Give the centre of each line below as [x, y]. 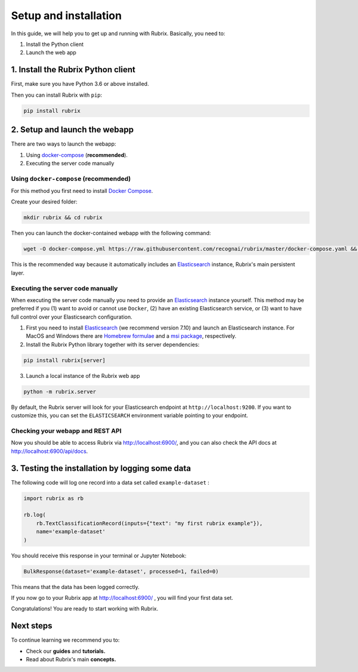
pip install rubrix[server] [64, 360]
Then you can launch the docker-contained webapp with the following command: [111, 233]
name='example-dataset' [71, 532]
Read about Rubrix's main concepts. [71, 659]
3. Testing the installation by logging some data [101, 468]
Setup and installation [67, 16]
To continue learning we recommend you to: [65, 640]
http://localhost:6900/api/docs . [50, 451]
